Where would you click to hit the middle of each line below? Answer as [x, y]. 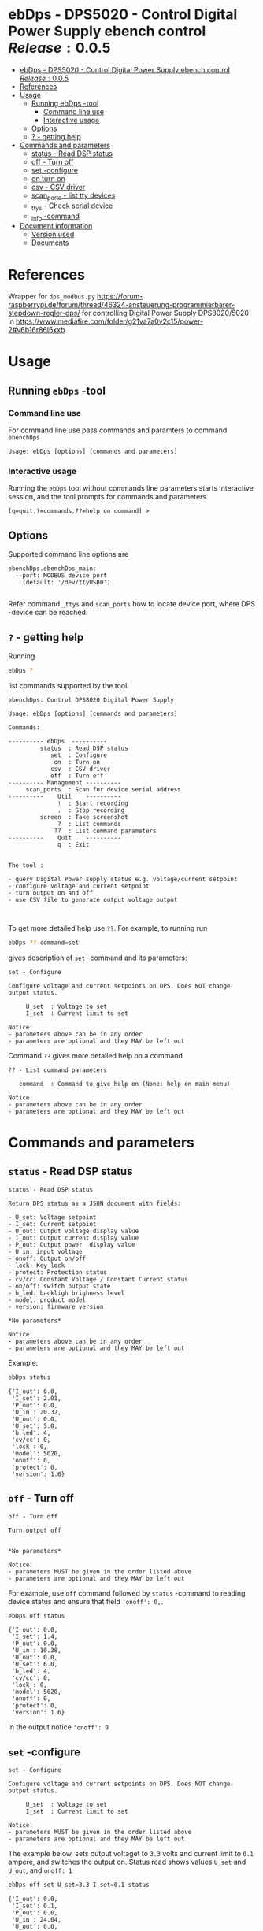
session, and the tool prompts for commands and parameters [107, 497]
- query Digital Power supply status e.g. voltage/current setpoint [123, 879]
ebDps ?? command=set [44, 943]
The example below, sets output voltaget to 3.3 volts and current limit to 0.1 [131, 1854]
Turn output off [35, 1530]
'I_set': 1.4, [35, 1637]
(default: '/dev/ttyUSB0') [67, 583]
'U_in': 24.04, [36, 1920]
